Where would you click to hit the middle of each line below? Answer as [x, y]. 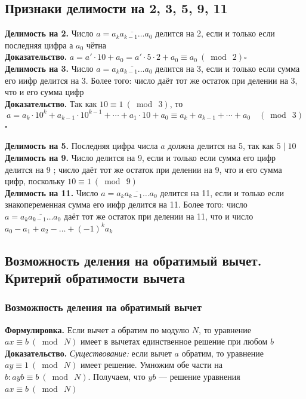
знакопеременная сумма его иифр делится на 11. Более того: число [126, 204]
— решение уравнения [200, 376]
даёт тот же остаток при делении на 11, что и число [159, 216]
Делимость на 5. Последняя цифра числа [81, 146]
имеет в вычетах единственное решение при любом [174, 341]
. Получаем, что [117, 376]
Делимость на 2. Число [49, 33]
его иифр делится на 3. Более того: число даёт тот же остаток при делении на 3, [151, 80]
